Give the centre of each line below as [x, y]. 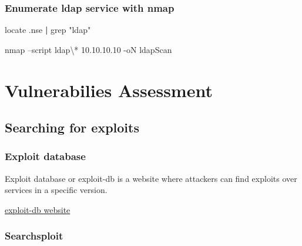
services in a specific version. [56, 190]
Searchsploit [34, 236]
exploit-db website [38, 209]
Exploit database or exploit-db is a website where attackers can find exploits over [151, 178]
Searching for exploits [72, 127]
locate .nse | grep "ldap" [48, 30]
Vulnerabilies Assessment [109, 90]
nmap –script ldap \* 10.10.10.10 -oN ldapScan [88, 49]
